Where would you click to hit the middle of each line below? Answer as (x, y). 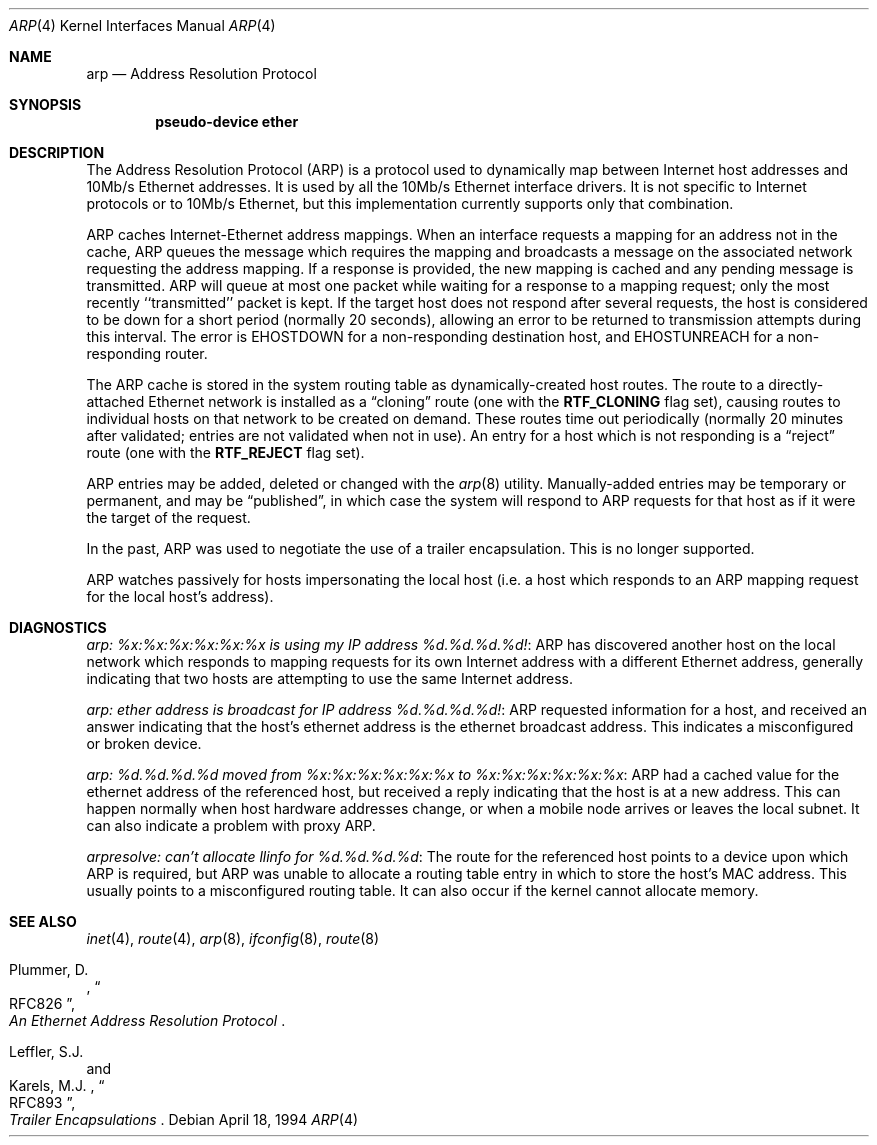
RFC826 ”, (42, 1003)
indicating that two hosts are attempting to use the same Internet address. (330, 678)
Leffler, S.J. (46, 1051)
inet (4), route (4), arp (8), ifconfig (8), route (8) (233, 938)
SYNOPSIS (45, 104)
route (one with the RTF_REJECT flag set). (225, 452)
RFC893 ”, (42, 1102)
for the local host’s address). (180, 596)
